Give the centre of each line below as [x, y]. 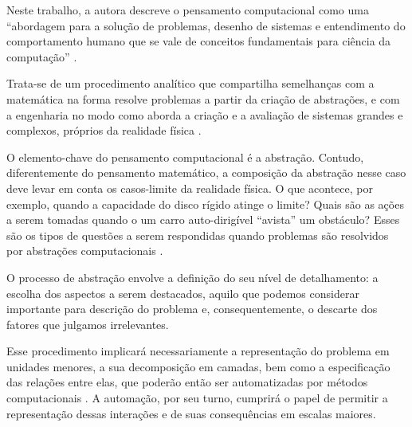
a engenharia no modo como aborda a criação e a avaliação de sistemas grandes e [205, 114]
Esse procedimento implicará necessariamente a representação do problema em [198, 351]
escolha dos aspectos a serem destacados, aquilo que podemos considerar [183, 293]
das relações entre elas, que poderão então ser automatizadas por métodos [187, 382]
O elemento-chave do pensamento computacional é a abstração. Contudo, [185, 157]
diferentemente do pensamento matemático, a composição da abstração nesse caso [206, 172]
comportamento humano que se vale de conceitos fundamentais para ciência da [199, 41]
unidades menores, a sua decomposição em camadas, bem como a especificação [198, 366]
